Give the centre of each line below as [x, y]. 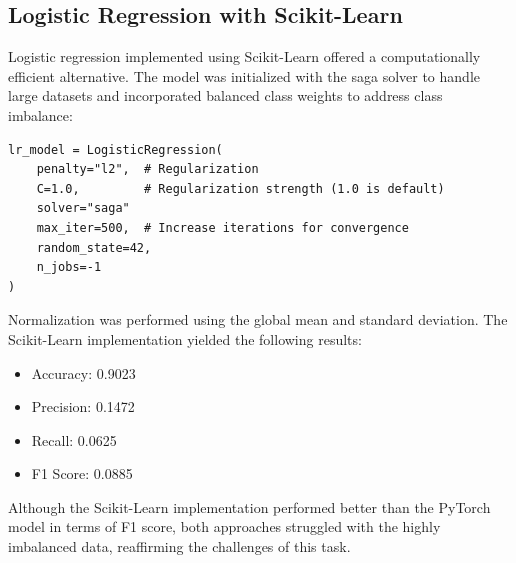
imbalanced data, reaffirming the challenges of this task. [179, 546]
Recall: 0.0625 [74, 439]
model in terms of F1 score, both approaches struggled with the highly [224, 526]
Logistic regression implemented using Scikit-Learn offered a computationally [244, 56]
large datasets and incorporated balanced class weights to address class [225, 95]
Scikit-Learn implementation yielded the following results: [185, 338]
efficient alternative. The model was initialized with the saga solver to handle [244, 75]
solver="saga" [83, 208]
